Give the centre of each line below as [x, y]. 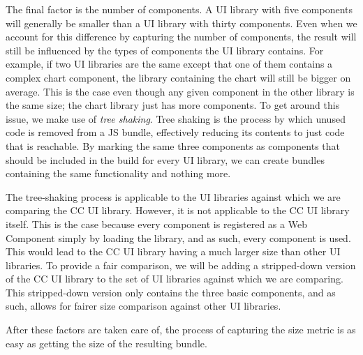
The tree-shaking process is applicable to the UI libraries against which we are [173, 196]
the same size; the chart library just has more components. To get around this [173, 105]
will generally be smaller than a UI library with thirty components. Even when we [181, 23]
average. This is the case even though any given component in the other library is [180, 91]
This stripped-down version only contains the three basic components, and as [171, 292]
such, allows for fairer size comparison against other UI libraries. [143, 306]
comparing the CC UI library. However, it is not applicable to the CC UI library [178, 210]
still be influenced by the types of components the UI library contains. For [165, 50]
